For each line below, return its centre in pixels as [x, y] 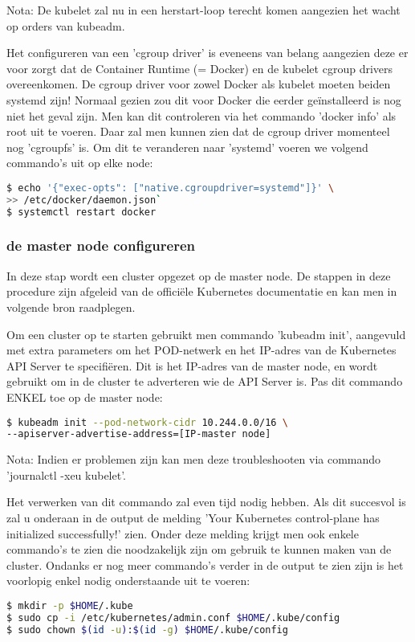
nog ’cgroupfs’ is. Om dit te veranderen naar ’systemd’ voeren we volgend [187, 147]
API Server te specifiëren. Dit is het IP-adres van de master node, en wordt [192, 365]
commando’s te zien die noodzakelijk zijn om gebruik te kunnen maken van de [199, 549]
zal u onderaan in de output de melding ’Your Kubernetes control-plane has [193, 518]
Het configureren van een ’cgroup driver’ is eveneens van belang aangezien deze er [207, 53]
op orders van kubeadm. [66, 25]
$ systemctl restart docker [81, 212]
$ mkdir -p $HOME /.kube [70, 606]
